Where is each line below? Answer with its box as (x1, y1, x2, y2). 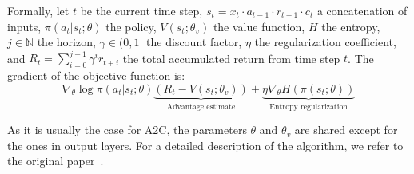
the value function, (213, 18, 305, 34)
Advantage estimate (166, 102, 236, 111)
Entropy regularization (269, 102, 348, 111)
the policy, (105, 18, 157, 34)
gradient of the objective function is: (7, 67, 185, 84)
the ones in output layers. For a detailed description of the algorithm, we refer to (7, 136, 404, 153)
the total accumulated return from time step (122, 49, 340, 66)
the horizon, (37, 34, 96, 50)
